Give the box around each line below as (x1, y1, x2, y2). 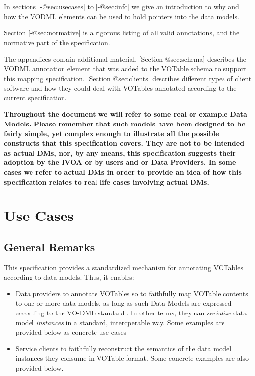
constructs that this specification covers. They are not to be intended (4, 138, 245, 148)
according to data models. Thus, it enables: (4, 272, 134, 282)
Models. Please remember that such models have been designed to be (4, 118, 246, 128)
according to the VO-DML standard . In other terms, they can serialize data (15, 308, 247, 318)
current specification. (4, 92, 67, 102)
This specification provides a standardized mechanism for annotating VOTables (4, 262, 243, 272)
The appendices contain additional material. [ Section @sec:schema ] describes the (4, 54, 247, 64)
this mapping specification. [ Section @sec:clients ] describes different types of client (4, 73, 252, 83)
